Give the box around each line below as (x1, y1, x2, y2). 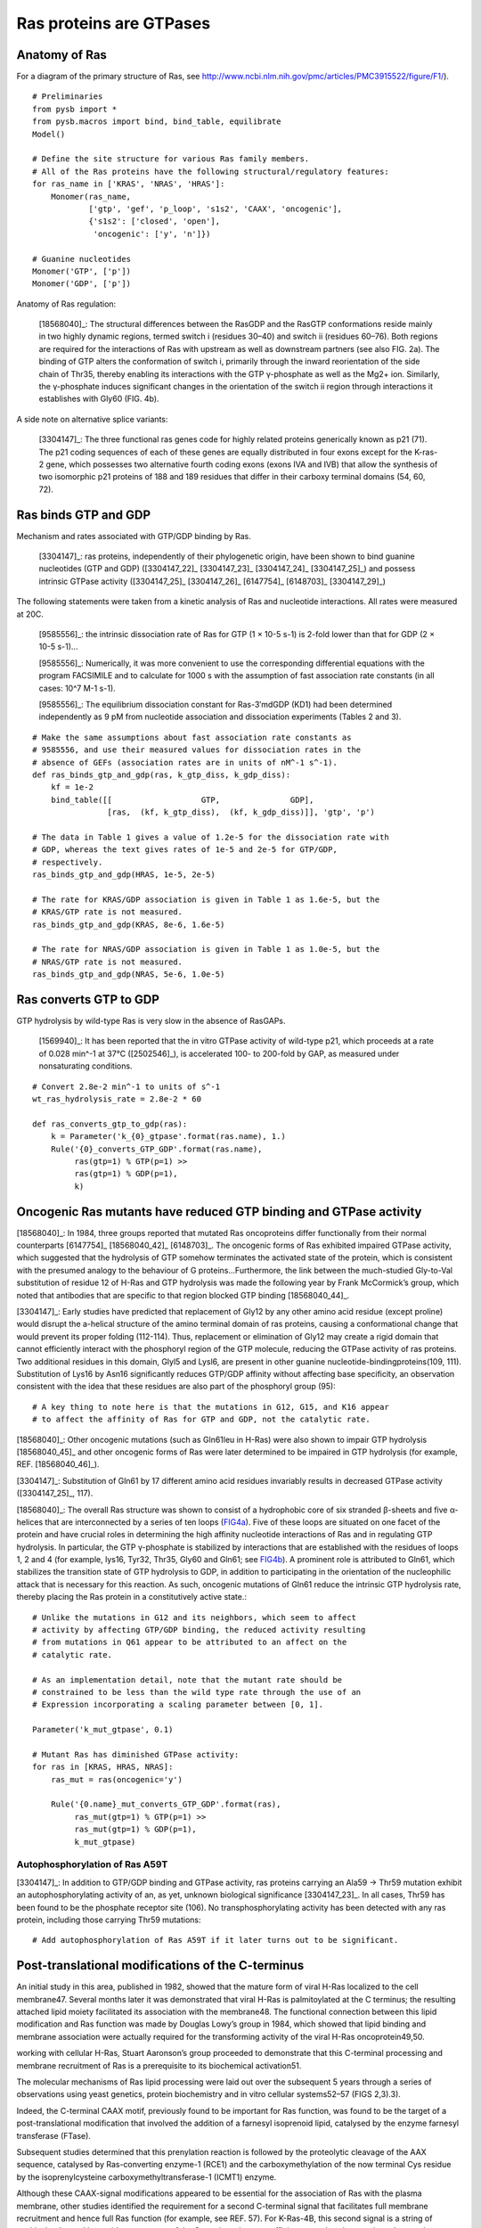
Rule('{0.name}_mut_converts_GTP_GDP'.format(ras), (50, 1799, 281, 1809)
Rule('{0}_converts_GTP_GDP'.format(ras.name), (50, 1143, 263, 1154)
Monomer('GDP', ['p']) (32, 279, 132, 289)
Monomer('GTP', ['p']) (32, 266, 132, 276)
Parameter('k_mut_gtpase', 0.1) (32, 1724, 174, 1735)
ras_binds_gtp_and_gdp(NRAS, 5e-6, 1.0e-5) (32, 970, 225, 979)
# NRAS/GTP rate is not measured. (32, 956, 183, 967)
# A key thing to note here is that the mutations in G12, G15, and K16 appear (32, 1402, 389, 1412)
